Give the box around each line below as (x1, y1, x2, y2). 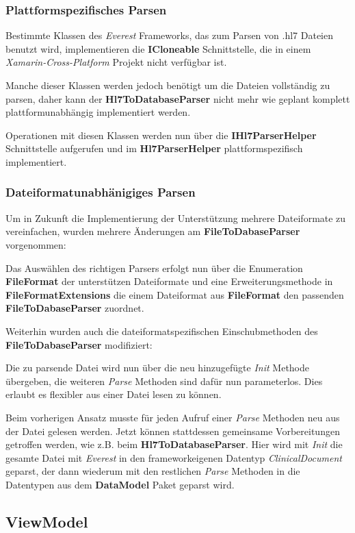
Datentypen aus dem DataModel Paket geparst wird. (5, 477, 235, 491)
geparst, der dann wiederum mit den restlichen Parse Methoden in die (5, 464, 300, 478)
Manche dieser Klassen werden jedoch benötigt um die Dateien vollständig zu (5, 78, 330, 92)
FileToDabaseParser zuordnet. (5, 301, 144, 315)
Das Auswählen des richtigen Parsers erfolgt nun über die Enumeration (5, 260, 303, 275)
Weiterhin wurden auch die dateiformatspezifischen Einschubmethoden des (5, 323, 318, 338)
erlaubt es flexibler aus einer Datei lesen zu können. (5, 387, 222, 401)
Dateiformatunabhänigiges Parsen (5, 184, 196, 201)
